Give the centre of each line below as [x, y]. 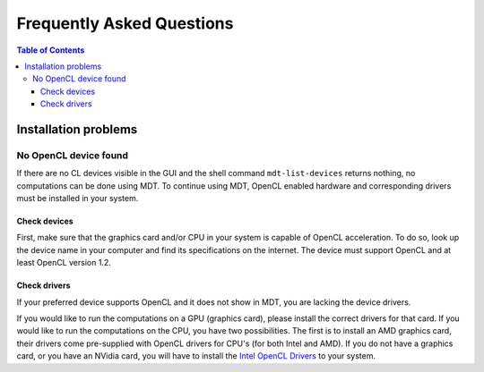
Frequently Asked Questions [125, 23]
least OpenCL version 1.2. [64, 263]
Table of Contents [51, 50]
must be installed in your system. [78, 199]
